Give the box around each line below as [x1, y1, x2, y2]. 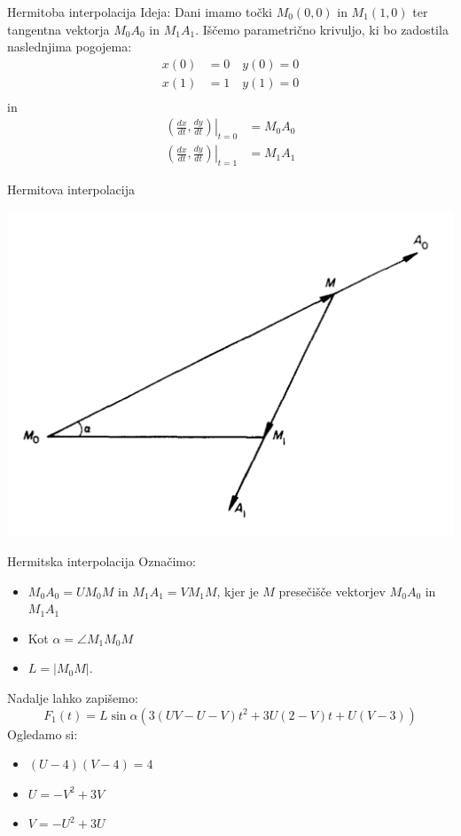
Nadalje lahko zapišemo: [7, 688, 138, 706]
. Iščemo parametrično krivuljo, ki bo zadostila [195, 20, 449, 38]
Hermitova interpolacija [7, 180, 135, 199]
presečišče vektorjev [278, 581, 386, 600]
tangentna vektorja [7, 20, 110, 38]
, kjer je [216, 581, 259, 600]
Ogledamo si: [7, 724, 78, 743]
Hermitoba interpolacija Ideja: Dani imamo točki [7, 3, 272, 20]
